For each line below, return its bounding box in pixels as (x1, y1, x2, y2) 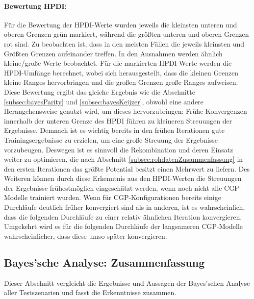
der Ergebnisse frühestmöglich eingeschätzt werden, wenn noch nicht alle (4, 182, 222, 193)
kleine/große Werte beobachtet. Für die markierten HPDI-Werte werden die (4, 58, 232, 68)
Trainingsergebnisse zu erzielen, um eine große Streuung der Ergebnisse (4, 134, 218, 145)
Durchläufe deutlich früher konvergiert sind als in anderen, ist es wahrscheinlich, (4, 202, 245, 212)
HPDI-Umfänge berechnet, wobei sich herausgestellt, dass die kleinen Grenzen (4, 67, 239, 77)
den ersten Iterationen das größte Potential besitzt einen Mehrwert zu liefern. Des (4, 163, 250, 174)
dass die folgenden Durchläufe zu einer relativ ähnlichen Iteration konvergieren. (4, 211, 242, 222)
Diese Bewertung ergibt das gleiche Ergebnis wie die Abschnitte (4, 86, 195, 97)
